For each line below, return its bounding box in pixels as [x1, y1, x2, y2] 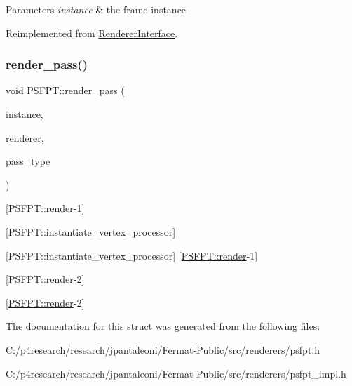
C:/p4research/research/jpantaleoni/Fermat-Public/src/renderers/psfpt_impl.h [6, 366, 346, 380]
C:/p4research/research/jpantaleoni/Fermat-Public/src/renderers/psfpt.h [6, 342, 320, 357]
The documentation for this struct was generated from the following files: [6, 319, 320, 333]
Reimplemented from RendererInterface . [6, 25, 178, 40]
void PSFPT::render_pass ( [6, 83, 125, 98]
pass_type [6, 154, 50, 168]
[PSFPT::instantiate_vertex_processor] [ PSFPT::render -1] [6, 248, 258, 262]
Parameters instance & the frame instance [6, 2, 187, 16]
